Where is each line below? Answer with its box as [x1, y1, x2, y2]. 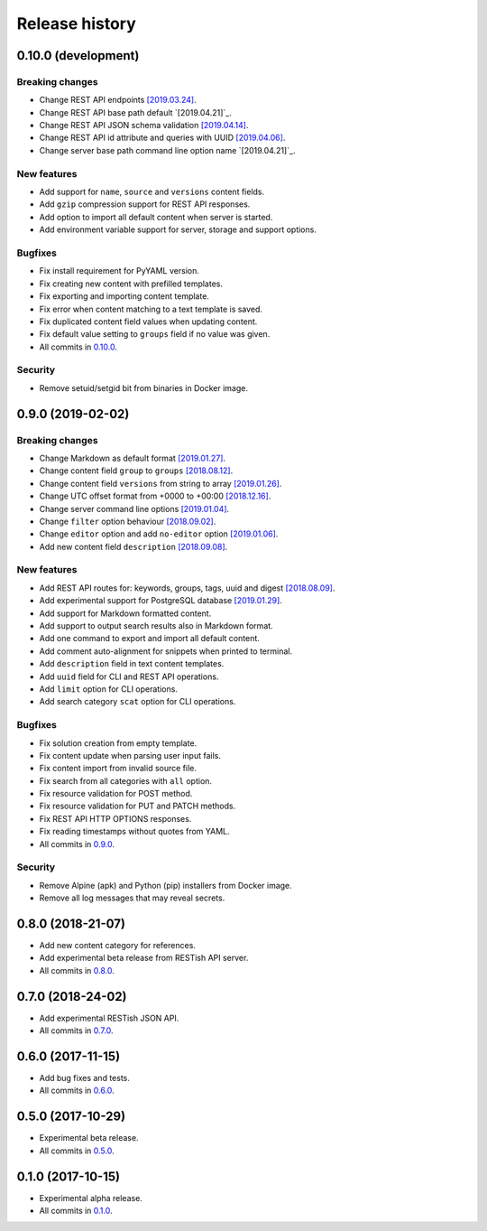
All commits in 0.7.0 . [39, 1025, 114, 1036]
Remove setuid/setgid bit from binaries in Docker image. [39, 382, 248, 393]
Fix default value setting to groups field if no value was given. [39, 329, 271, 340]
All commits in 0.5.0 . [39, 1145, 115, 1156]
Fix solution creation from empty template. [39, 737, 198, 749]
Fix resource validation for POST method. [39, 788, 193, 799]
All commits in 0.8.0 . [39, 965, 115, 975]
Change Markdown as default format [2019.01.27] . [39, 452, 225, 463]
